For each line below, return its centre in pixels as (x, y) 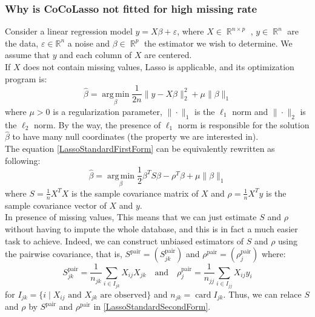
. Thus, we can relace (262, 294)
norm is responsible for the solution (244, 124)
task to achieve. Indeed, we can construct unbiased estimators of (124, 240)
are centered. (168, 55)
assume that (28, 55)
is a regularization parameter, (108, 111)
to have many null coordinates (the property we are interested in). (135, 136)
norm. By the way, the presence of (98, 124)
